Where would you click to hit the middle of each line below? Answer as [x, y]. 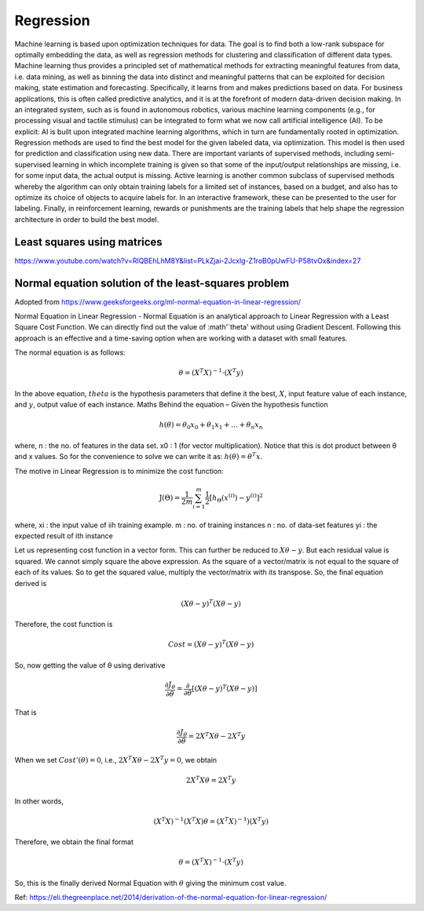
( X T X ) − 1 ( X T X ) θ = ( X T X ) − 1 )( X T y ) [211, 821]
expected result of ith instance [64, 536]
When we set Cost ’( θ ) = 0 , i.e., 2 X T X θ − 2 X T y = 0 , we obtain [116, 760]
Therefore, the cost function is [64, 625]
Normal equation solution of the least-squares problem [152, 283]
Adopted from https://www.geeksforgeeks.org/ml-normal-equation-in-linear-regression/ [158, 301]
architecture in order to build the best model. [87, 219]
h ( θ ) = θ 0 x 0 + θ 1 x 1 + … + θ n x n [211, 426]
